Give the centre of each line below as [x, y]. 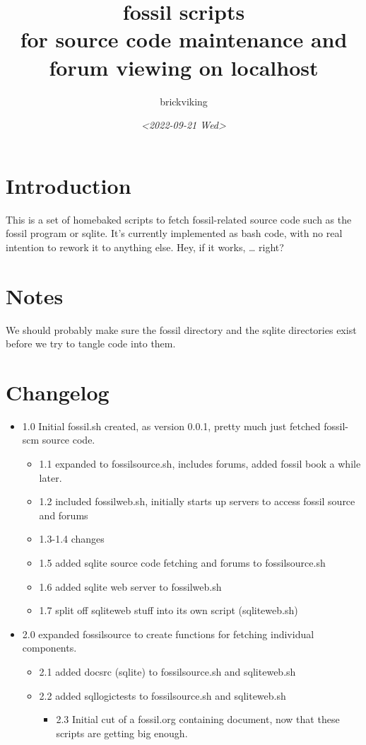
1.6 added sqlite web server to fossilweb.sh [130, 586]
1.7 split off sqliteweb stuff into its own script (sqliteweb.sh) [169, 610]
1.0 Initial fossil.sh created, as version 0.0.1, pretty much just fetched [171, 426]
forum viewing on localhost [184, 67]
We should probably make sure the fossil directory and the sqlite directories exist [181, 329]
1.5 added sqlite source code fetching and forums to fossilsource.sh [182, 562]
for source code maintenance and [184, 39]
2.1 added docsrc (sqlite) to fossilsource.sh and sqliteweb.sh [167, 671]
